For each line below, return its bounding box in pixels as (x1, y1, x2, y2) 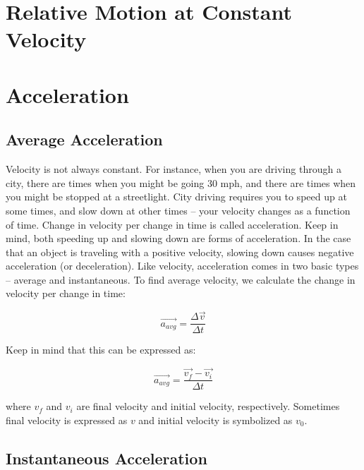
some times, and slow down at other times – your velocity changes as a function (6, 203, 351, 217)
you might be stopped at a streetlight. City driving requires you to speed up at (6, 189, 347, 204)
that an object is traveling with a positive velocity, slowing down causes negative (6, 244, 354, 259)
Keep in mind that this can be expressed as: (6, 342, 196, 357)
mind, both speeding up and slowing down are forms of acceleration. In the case (6, 231, 351, 246)
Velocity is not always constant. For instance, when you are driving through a (6, 162, 341, 176)
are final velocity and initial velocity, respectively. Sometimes (76, 399, 340, 414)
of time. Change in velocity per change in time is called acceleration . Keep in (6, 217, 339, 231)
